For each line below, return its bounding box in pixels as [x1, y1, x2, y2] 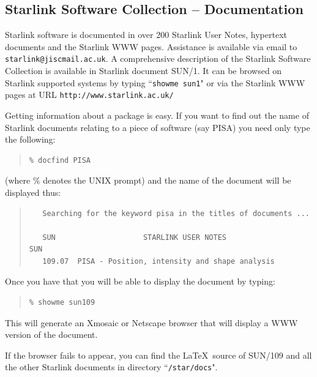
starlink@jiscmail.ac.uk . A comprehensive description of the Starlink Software [5, 52, 311, 65]
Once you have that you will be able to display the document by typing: [5, 275, 275, 288]
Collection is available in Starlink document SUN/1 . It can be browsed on [5, 64, 282, 77]
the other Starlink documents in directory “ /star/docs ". [5, 360, 218, 373]
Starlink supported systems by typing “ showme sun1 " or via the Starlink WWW [5, 76, 305, 89]
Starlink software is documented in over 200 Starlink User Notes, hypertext [5, 28, 287, 41]
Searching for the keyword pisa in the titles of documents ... [42, 209, 310, 218]
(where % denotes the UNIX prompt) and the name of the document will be [5, 174, 291, 187]
